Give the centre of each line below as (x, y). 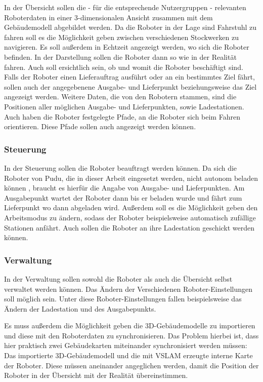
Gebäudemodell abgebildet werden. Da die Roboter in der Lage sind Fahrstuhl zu (130, 27)
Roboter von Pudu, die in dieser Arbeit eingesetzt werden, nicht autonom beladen (131, 178)
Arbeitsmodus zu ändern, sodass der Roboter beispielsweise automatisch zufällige (130, 217)
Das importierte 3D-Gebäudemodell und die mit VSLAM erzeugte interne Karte (128, 355)
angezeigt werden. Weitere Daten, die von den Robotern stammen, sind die (120, 97)
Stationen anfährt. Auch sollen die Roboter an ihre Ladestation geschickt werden (129, 227)
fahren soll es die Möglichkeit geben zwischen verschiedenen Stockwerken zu (121, 37)
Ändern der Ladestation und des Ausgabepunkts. (80, 308)
